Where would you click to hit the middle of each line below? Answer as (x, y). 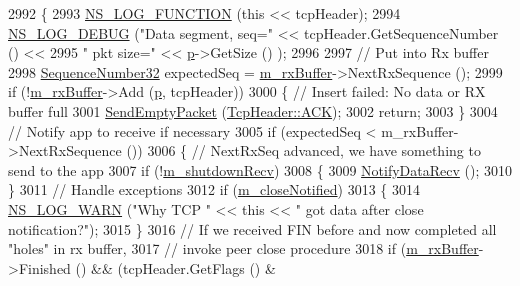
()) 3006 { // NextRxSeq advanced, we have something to (303, 150)
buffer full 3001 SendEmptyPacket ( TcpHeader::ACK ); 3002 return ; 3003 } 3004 (253, 110)
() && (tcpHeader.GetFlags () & (175, 267)
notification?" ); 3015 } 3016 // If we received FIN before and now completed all (252, 228)
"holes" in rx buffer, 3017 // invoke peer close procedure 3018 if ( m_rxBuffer (243, 248)
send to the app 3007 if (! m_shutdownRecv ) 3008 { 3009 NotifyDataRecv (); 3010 (260, 169)
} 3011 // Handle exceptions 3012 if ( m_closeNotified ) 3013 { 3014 (214, 189)
